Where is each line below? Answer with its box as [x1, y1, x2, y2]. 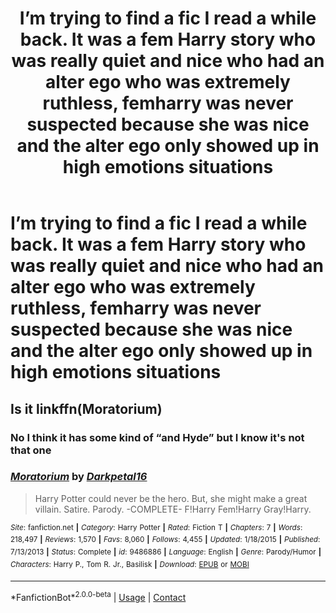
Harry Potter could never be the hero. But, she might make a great [34, 492, 308, 504]
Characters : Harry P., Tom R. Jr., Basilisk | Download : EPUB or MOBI [10, 559, 250, 569]
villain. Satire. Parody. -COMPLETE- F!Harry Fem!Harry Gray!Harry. [34, 503, 312, 515]
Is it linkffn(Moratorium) [10, 400, 163, 417]
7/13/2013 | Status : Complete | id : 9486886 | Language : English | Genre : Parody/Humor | [10, 547, 322, 557]
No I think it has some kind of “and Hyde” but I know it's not [10, 430, 305, 444]
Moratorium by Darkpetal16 [10, 470, 148, 484]
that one [10, 443, 52, 457]
